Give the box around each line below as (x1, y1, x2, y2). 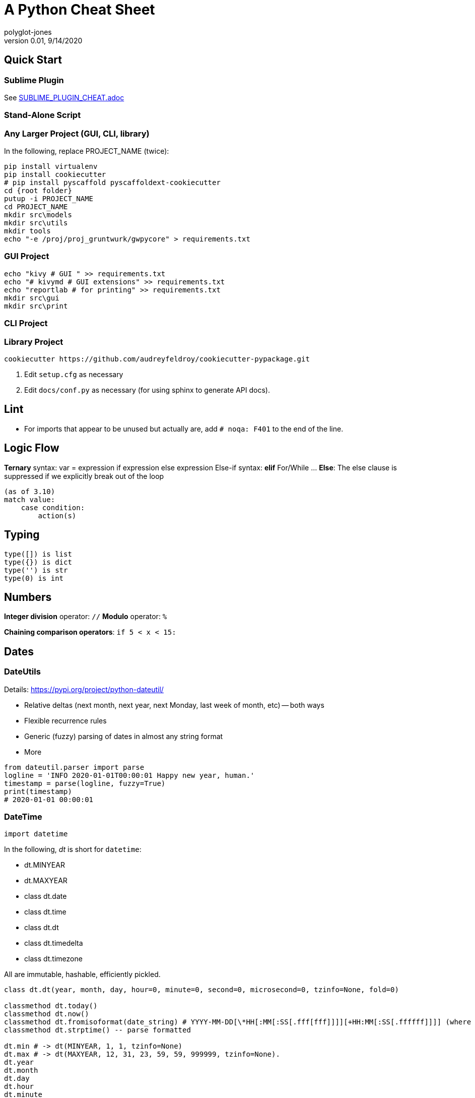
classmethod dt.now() (4, 1010, 89, 1018)
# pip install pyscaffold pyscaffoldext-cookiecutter (4, 178, 221, 187)
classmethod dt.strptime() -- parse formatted (4, 1026, 191, 1034)
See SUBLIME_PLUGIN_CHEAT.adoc (4, 93, 124, 102)
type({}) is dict (4, 558, 72, 566)
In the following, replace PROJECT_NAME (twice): (4, 147, 169, 156)
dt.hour (4, 1082, 34, 1091)
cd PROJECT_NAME (4, 203, 68, 211)
